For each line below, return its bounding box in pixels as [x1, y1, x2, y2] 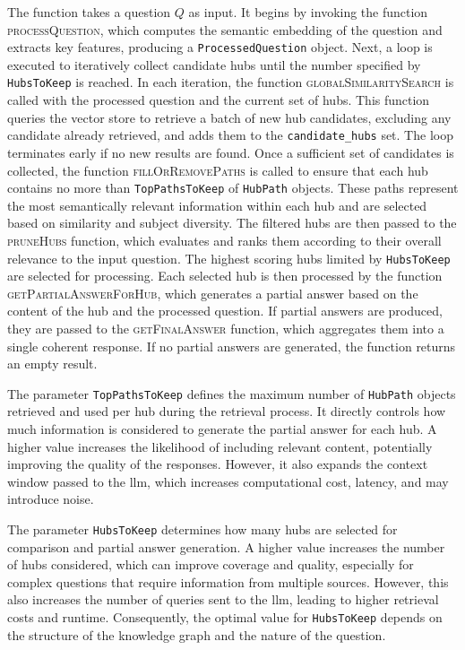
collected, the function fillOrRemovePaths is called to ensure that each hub [7, 160, 428, 179]
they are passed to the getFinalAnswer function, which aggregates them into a [7, 319, 444, 337]
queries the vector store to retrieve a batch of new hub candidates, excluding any [7, 108, 452, 126]
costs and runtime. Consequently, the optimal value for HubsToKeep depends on [7, 608, 443, 627]
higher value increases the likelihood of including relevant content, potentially [7, 437, 433, 455]
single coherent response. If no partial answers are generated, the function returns [7, 336, 456, 355]
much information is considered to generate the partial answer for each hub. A [7, 420, 437, 438]
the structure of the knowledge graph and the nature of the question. [7, 625, 386, 644]
